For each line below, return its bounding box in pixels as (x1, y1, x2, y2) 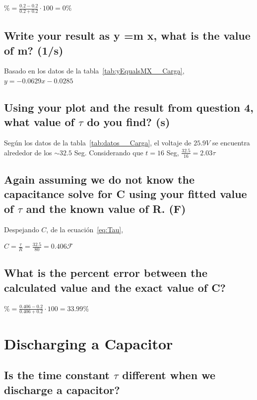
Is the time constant (4, 367, 110, 383)
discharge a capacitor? (4, 382, 120, 397)
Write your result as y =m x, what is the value (4, 28, 251, 43)
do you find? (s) (87, 114, 170, 130)
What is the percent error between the (4, 265, 208, 280)
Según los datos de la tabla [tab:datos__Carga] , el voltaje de (4, 137, 192, 148)
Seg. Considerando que (74, 147, 143, 157)
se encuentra (212, 137, 250, 148)
